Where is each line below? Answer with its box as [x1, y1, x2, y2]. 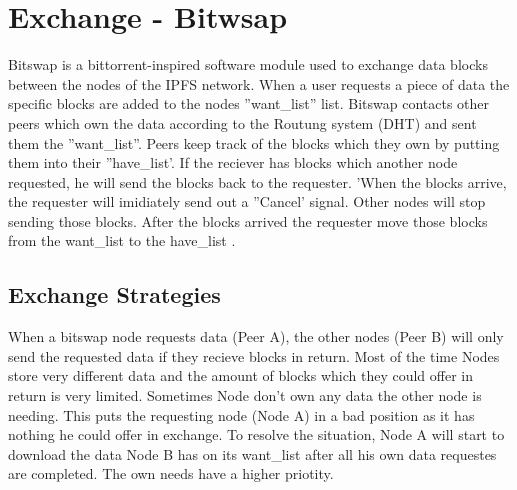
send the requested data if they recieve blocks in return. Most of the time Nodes [8, 345, 500, 366]
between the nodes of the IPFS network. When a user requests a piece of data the [8, 73, 510, 94]
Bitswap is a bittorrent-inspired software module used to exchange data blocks [8, 54, 488, 75]
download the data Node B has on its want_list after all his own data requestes [8, 443, 497, 464]
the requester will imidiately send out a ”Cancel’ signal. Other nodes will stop [8, 191, 486, 212]
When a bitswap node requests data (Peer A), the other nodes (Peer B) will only [8, 326, 504, 347]
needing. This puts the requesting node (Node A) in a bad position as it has [8, 404, 475, 425]
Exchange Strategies [8, 279, 221, 310]
